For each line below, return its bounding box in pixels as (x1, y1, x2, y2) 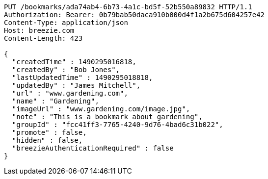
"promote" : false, (12, 128, 87, 136)
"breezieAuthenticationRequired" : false (12, 144, 174, 152)
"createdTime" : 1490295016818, (12, 58, 136, 66)
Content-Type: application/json (4, 19, 128, 26)
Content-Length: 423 (4, 34, 83, 42)
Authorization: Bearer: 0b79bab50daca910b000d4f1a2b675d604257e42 (4, 11, 265, 19)
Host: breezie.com (4, 26, 75, 34)
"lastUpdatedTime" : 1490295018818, (12, 74, 153, 81)
